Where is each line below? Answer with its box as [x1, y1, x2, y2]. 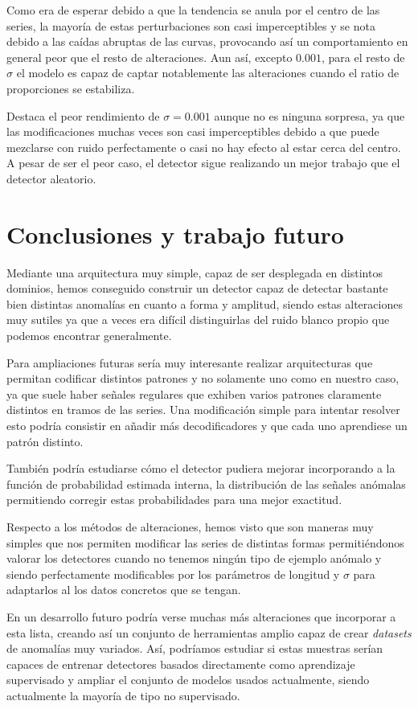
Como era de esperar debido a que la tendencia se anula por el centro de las [6, 2, 380, 18]
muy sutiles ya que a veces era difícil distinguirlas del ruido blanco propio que [6, 311, 390, 328]
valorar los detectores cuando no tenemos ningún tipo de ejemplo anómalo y [6, 550, 382, 567]
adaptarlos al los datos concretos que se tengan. [6, 581, 241, 598]
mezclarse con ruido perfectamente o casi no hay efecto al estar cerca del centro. [6, 138, 401, 155]
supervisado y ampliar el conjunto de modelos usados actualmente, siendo [6, 671, 370, 688]
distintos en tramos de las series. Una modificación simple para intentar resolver [6, 401, 400, 418]
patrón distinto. [6, 432, 84, 449]
